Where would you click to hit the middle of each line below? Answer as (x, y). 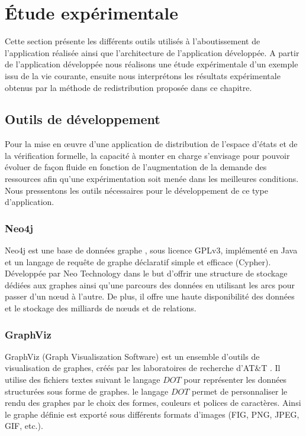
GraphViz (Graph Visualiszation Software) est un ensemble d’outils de (132, 356)
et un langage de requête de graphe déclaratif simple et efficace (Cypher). (138, 261)
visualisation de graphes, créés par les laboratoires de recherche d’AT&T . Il (143, 368)
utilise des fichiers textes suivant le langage (83, 380)
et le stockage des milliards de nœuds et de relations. (101, 308)
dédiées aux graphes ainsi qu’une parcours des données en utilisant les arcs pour (150, 284)
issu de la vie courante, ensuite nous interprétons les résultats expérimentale (143, 75)
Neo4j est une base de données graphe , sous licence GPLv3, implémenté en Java (151, 250)
